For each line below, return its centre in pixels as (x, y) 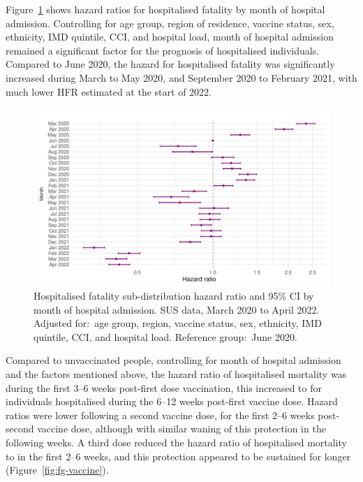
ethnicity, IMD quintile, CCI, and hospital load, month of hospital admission (170, 37)
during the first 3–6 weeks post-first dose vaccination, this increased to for (164, 387)
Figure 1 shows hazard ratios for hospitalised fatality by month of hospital (165, 9)
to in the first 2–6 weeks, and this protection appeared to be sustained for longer (178, 456)
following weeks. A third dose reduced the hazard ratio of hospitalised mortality (176, 442)
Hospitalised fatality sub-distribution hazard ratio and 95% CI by (174, 295)
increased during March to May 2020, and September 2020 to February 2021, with (181, 77)
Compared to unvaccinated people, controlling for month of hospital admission (173, 360)
